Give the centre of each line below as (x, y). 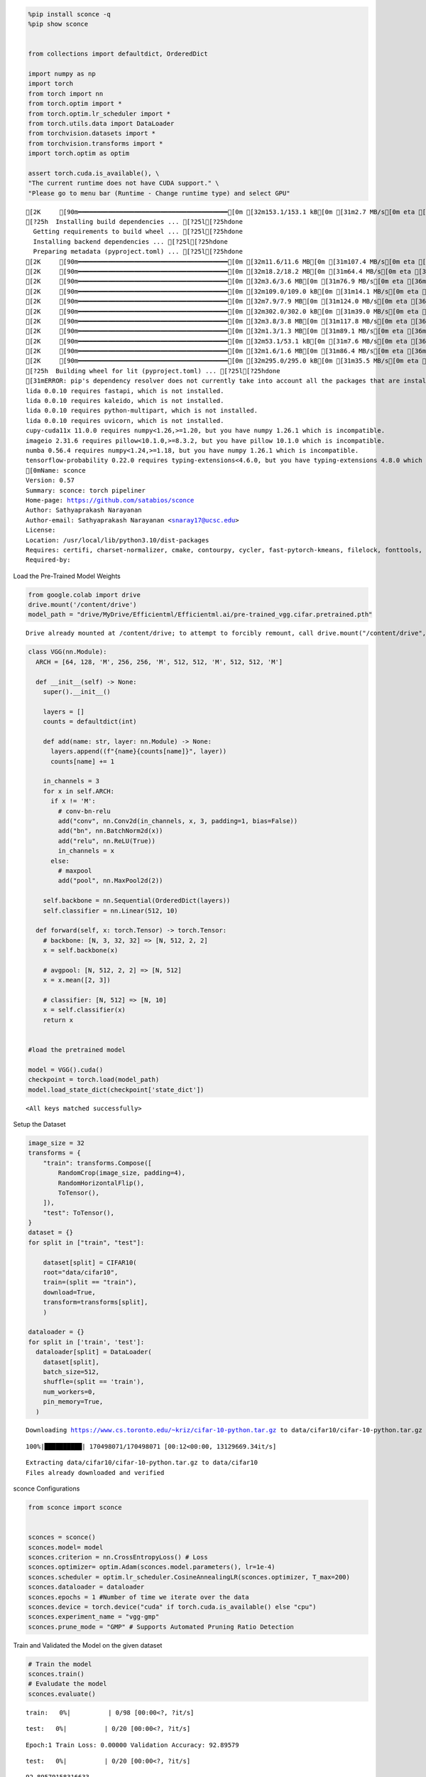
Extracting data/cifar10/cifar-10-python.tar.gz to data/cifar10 (142, 1463)
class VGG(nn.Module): (67, 652)
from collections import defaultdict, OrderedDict (118, 54)
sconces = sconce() (62, 1537)
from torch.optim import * (75, 104)
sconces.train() (56, 1674)
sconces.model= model (66, 1547)
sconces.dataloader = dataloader (86, 1587)
